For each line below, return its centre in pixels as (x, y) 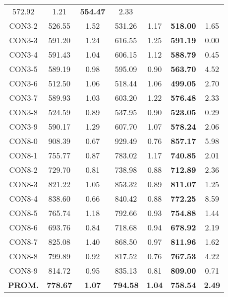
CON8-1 (23, 155)
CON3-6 (23, 83)
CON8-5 (23, 213)
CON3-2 (23, 26)
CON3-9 (23, 126)
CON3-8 (23, 112)
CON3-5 (23, 69)
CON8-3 (23, 184)
